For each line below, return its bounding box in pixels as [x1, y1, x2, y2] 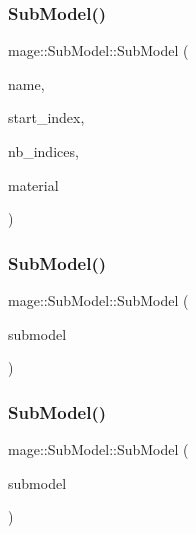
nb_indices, [8, 141, 79, 161]
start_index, [8, 107, 85, 128]
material [8, 174, 59, 195]
